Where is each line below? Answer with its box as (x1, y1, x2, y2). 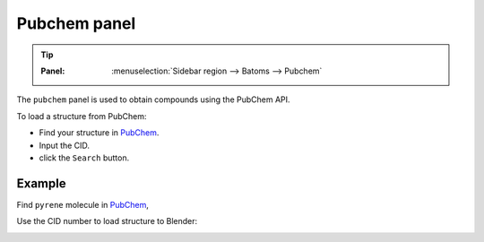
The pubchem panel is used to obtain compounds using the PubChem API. (16, 94, 290, 105)
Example (16, 176, 66, 191)
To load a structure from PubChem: (16, 110, 147, 121)
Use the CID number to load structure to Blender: (16, 216, 198, 227)
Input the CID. (39, 140, 90, 151)
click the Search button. (39, 152, 130, 163)
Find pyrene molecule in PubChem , (16, 199, 150, 210)
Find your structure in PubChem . (39, 127, 160, 138)
